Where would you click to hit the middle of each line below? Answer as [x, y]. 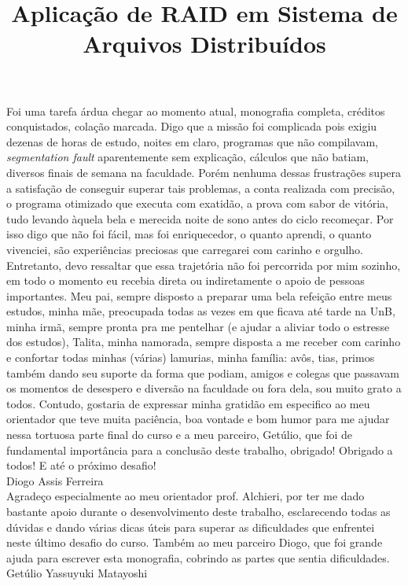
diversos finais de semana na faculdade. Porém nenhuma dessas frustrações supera [204, 172]
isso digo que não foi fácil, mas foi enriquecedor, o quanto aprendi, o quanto [189, 234]
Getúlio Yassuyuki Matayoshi [77, 573]
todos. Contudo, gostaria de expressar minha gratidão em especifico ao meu [188, 403]
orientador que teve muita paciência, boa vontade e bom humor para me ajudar [198, 419]
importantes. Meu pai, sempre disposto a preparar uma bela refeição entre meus [199, 295]
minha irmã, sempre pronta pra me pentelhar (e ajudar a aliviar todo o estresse [198, 326]
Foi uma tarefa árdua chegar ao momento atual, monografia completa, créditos [196, 111]
